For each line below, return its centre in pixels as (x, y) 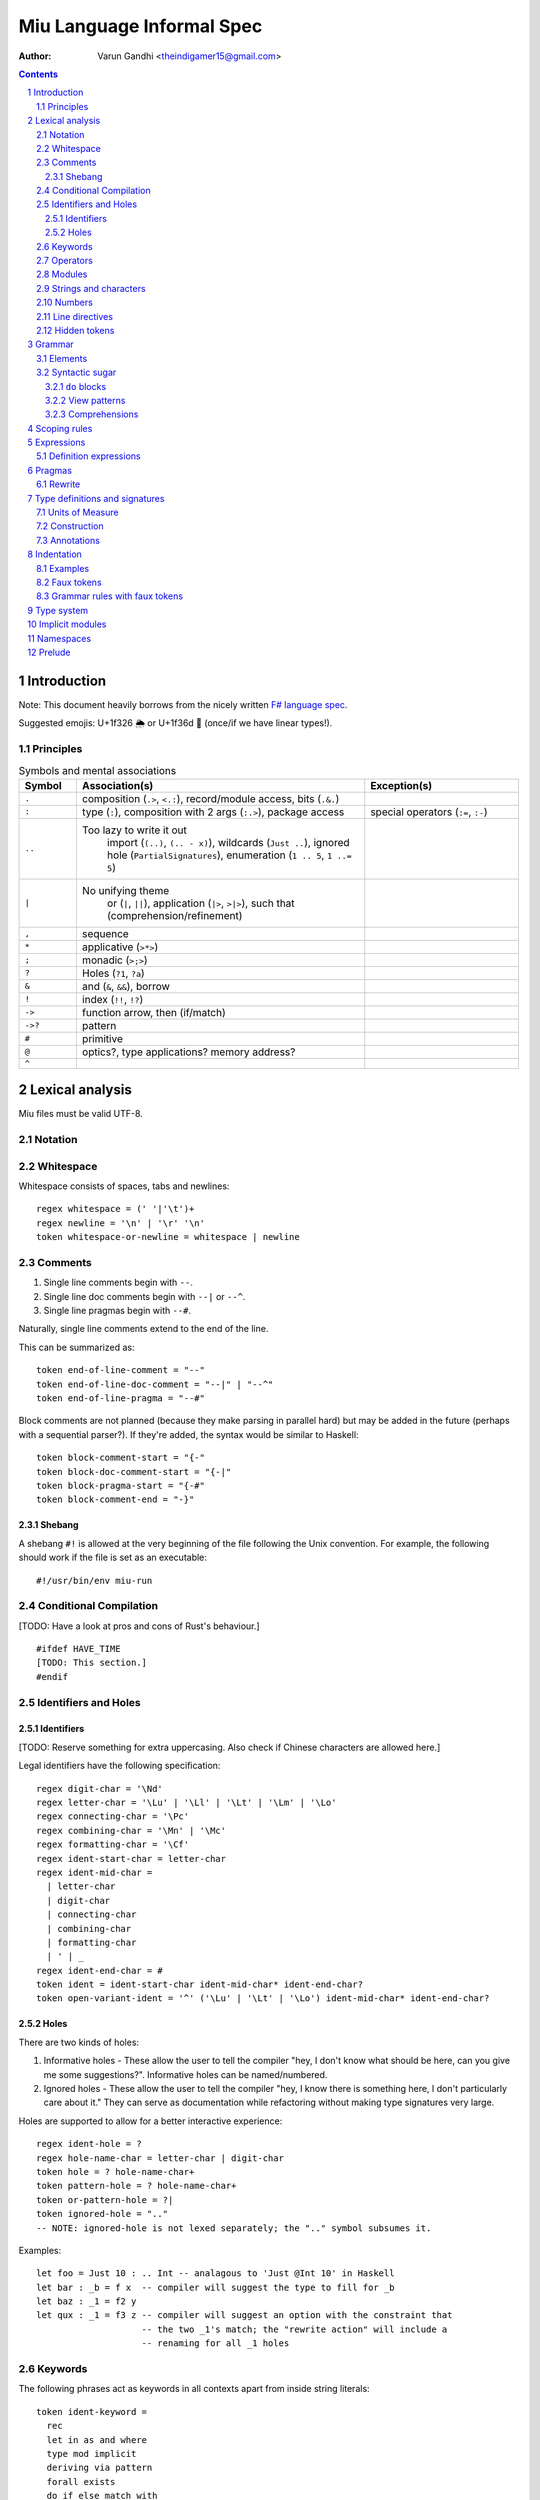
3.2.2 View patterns (85, 400)
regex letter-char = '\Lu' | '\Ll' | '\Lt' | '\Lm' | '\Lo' (186, 1802)
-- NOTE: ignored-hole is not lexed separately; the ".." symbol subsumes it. (234, 2228)
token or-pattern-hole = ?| (105, 2199)
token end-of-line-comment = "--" (120, 1370)
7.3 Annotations (68, 540)
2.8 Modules (62, 274)
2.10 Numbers (65, 302)
